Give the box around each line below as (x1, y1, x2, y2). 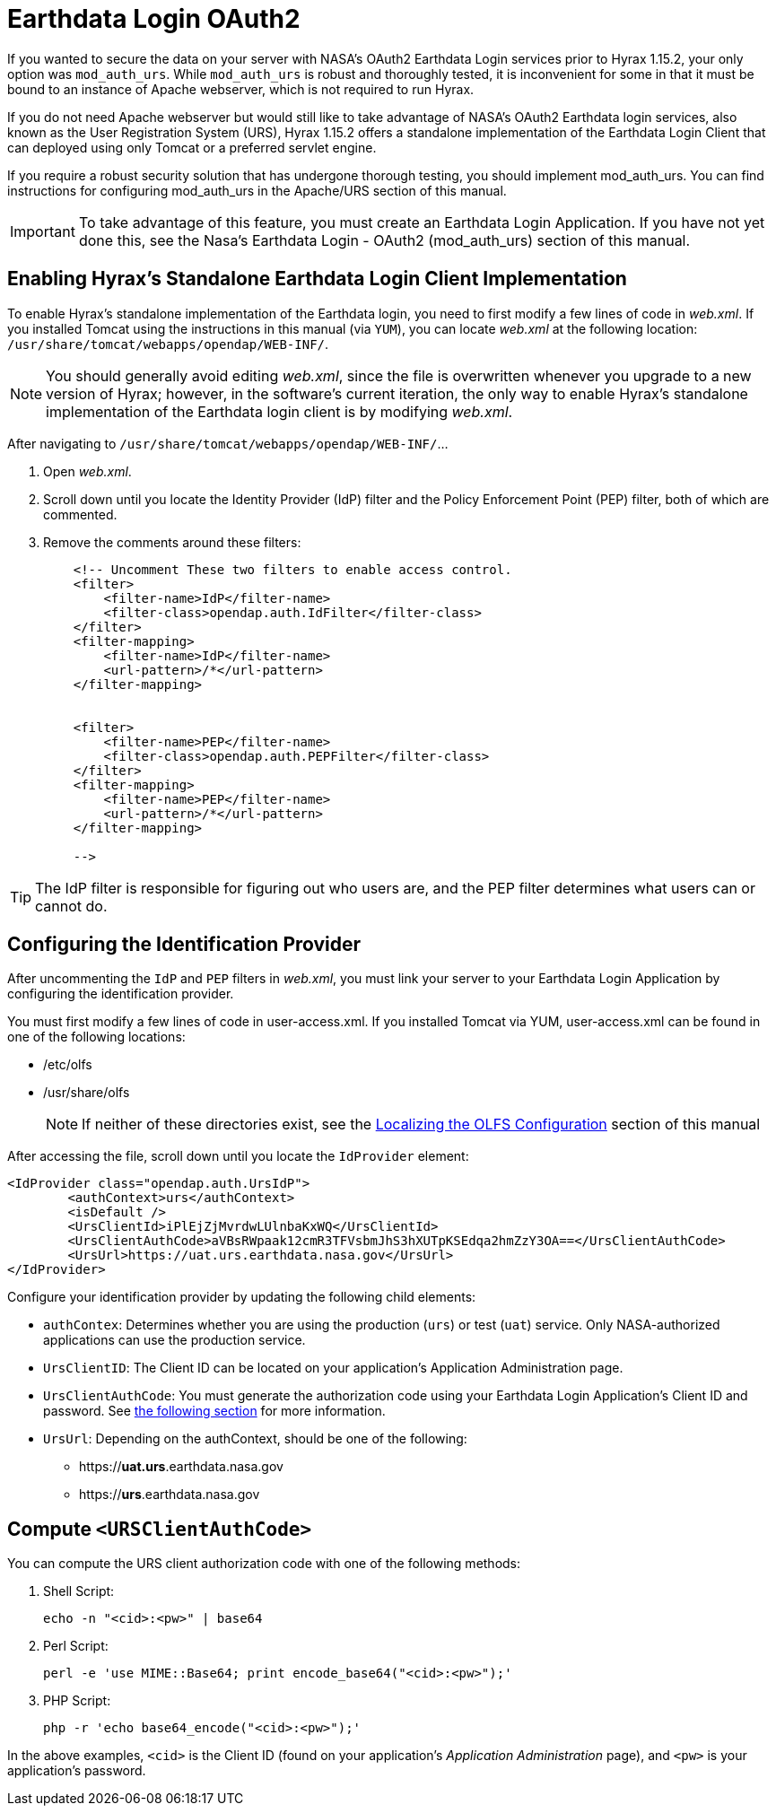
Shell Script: (43, 1583, 115, 1599)
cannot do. (35, 896, 108, 915)
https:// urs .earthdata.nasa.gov (79, 1486, 260, 1503)
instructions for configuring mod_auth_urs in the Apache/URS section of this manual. (7, 182, 507, 198)
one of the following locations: (7, 1029, 186, 1045)
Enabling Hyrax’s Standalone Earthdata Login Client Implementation (7, 267, 627, 291)
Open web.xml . (43, 463, 132, 479)
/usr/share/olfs (43, 1085, 130, 1101)
